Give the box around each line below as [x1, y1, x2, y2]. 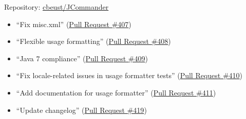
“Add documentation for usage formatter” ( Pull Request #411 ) [16, 87, 216, 98]
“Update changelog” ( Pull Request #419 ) [16, 104, 147, 115]
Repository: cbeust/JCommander [4, 2, 109, 12]
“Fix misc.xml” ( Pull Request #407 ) [16, 18, 131, 29]
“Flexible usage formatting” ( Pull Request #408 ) [16, 36, 171, 46]
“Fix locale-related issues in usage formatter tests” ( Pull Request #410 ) [16, 70, 243, 81]
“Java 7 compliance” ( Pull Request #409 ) [16, 53, 148, 63]
